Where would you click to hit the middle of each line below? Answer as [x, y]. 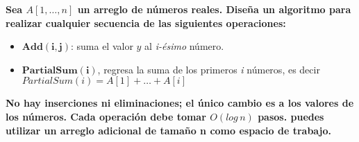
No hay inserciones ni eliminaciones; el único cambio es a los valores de [180, 103]
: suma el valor [102, 46]
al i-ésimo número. [184, 46]
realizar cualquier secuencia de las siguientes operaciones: [146, 23]
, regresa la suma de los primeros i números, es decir [209, 69]
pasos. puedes [291, 116]
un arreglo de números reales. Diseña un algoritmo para [214, 9]
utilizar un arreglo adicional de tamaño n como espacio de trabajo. [169, 130]
